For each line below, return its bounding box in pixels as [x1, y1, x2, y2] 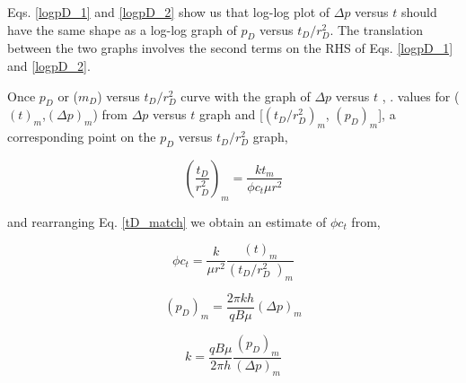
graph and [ [198, 105, 263, 124]
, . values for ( [382, 86, 460, 105]
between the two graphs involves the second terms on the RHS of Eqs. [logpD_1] [7, 39, 453, 57]
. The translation [330, 20, 423, 39]
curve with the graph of [180, 86, 311, 105]
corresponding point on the [7, 127, 156, 146]
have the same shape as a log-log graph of [7, 20, 237, 39]
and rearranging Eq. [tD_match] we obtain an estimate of [7, 212, 327, 231]
